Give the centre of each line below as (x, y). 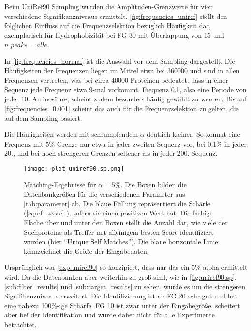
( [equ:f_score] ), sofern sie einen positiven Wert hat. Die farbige (118, 213)
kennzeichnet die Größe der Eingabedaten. (86, 251)
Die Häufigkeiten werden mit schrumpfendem (71, 134)
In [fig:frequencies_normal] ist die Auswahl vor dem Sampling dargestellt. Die (120, 60)
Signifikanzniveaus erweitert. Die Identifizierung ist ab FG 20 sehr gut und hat (121, 296)
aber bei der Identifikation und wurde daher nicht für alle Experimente (110, 315)
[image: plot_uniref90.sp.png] (74, 169)
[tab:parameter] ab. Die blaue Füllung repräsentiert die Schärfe (117, 203)
